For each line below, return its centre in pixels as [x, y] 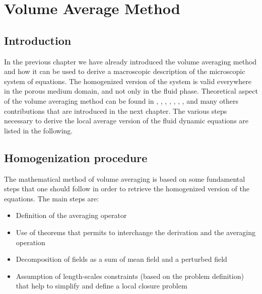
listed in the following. [39, 130]
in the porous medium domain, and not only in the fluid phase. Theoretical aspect [131, 91]
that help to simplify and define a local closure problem [102, 286]
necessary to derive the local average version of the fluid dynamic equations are [126, 121]
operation [30, 242]
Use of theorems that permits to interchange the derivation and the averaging [136, 232]
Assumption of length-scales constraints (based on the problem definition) [130, 276]
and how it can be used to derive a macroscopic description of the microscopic [125, 71]
